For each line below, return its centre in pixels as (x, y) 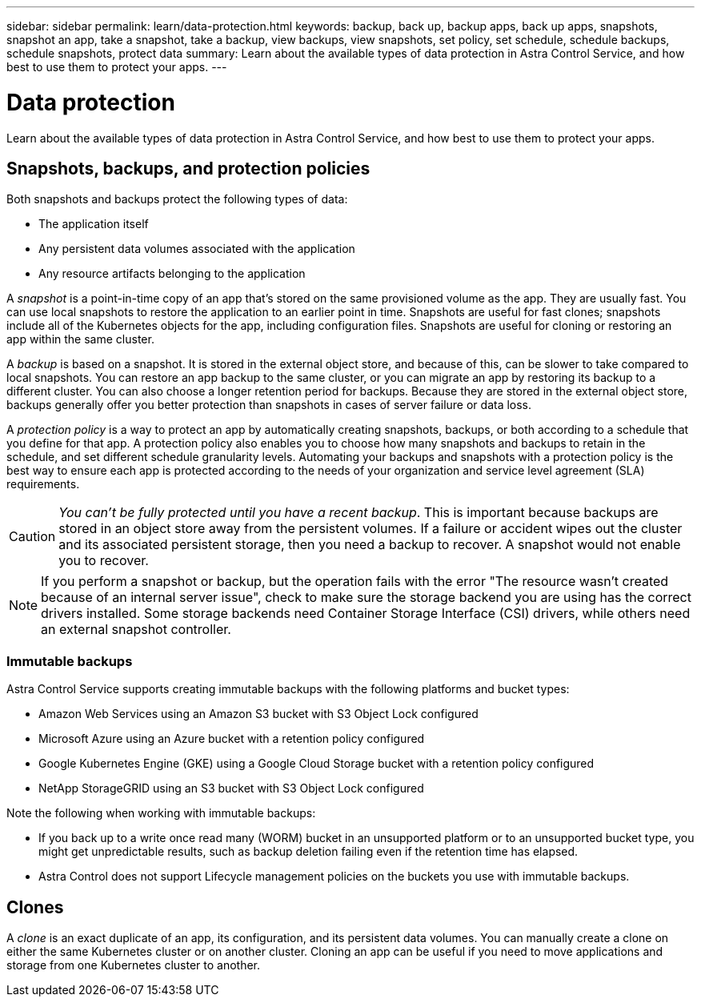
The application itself (94, 224)
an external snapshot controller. (136, 630)
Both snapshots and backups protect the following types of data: (177, 199)
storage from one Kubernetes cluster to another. (134, 965)
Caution (32, 537)
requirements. (43, 484)
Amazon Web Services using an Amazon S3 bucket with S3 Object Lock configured (258, 714)
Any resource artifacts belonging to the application (172, 274)
